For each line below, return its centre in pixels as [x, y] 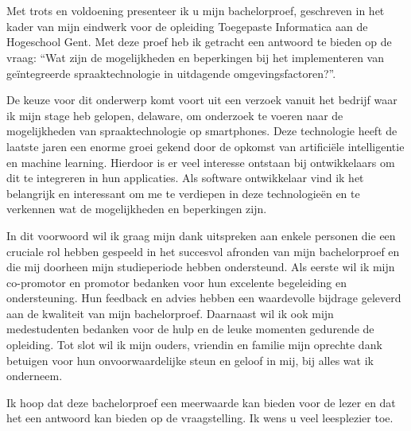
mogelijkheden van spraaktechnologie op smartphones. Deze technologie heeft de [202, 131]
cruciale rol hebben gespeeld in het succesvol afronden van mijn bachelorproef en [203, 251]
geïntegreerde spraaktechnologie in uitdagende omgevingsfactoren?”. [171, 73]
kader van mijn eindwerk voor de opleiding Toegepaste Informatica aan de [187, 26]
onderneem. [35, 376]
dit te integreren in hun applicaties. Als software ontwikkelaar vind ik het [185, 178]
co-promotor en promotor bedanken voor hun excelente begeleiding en [176, 282]
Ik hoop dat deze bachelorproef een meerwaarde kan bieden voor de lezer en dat [201, 402]
